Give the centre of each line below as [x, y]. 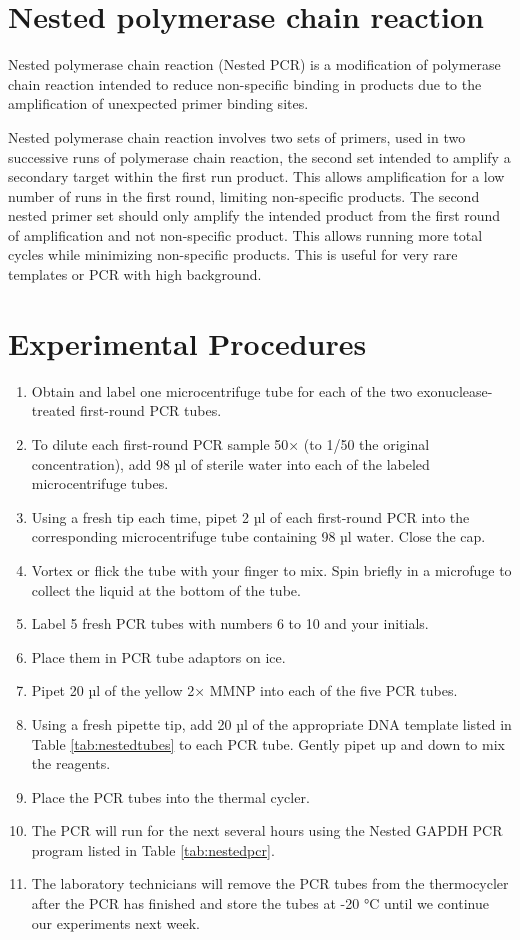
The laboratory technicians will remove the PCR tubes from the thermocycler [270, 883]
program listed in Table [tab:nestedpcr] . [153, 849]
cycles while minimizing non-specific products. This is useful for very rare [233, 254]
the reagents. [71, 763]
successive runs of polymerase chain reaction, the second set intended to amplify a [259, 156]
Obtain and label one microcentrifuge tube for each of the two [222, 390]
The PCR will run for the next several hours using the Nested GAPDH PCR [267, 830]
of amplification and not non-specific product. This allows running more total [245, 234]
